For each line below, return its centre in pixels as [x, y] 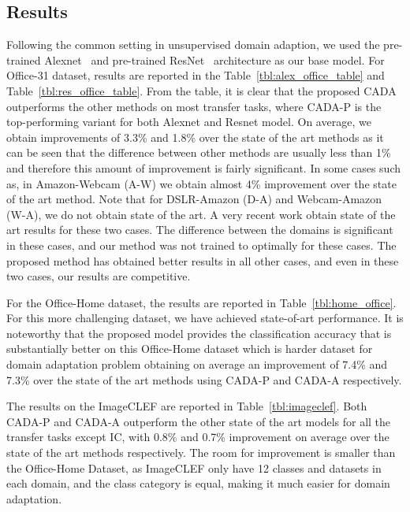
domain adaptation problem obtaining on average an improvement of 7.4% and [197, 364]
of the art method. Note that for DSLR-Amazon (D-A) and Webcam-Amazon [194, 199]
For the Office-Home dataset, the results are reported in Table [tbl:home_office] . [201, 302]
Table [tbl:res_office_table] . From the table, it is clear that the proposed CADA [201, 90]
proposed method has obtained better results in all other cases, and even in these [203, 260]
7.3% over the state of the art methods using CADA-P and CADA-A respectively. [204, 379]
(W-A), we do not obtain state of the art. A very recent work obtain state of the [201, 214]
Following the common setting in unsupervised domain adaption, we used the [193, 45]
